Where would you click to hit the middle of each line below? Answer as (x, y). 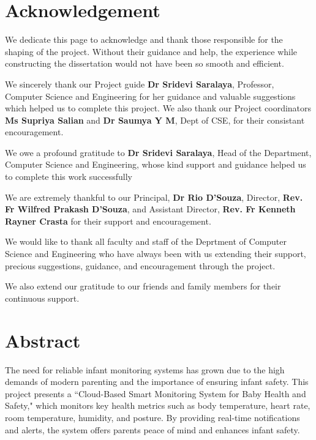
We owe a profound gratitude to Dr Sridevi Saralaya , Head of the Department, (158, 152)
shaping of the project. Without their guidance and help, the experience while (151, 51)
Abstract (43, 340)
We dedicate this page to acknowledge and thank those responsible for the (144, 39)
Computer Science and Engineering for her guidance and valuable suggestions (150, 96)
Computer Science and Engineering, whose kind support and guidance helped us (156, 164)
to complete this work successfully (69, 177)
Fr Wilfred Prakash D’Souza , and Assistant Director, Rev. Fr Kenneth (150, 209)
